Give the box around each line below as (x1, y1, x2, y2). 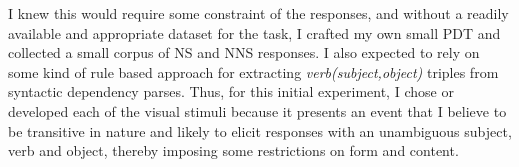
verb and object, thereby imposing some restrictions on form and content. (8, 140, 459, 161)
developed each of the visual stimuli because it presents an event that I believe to (8, 100, 507, 121)
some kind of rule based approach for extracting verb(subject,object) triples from (8, 61, 499, 82)
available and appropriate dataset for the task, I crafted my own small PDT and (8, 22, 501, 43)
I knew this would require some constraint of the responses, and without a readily (8, 3, 509, 23)
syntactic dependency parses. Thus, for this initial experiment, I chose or (8, 81, 454, 102)
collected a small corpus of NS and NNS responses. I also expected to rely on (8, 42, 480, 63)
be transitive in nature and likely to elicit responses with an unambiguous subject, (8, 120, 512, 141)
